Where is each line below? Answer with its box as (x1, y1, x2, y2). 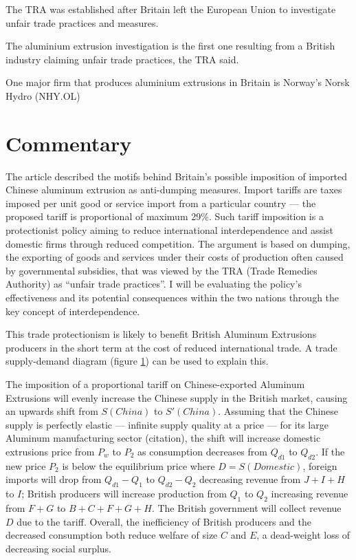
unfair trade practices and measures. (5, 15, 159, 30)
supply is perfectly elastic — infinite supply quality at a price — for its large (5, 417, 329, 431)
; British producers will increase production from (21, 486, 227, 501)
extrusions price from (5, 444, 95, 458)
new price (5, 458, 46, 473)
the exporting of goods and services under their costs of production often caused (5, 250, 344, 264)
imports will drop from (5, 472, 102, 486)
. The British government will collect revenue (151, 500, 342, 515)
